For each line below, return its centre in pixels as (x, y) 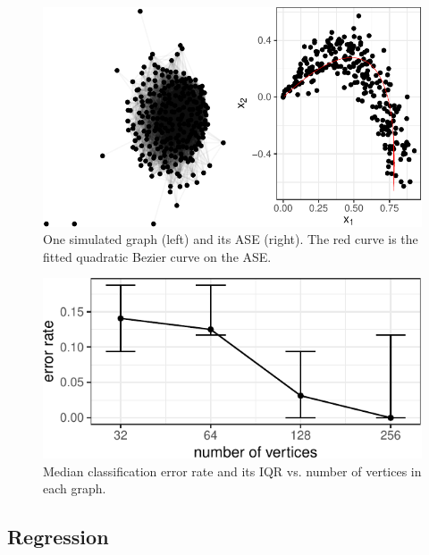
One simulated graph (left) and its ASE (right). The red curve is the (231, 239)
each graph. (75, 488)
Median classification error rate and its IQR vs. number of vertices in (232, 471)
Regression (58, 537)
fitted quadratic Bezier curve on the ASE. (157, 256)
